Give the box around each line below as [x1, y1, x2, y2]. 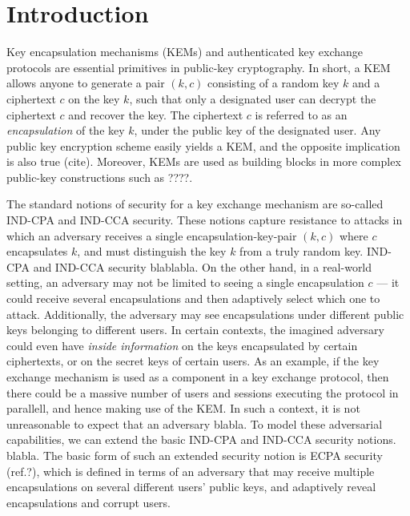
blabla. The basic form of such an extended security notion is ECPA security [6, 446, 383, 463]
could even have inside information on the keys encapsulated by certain [6, 337, 358, 353]
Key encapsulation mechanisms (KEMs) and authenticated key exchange [6, 43, 363, 60]
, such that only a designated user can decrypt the [129, 90, 376, 107]
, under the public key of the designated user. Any [134, 122, 381, 139]
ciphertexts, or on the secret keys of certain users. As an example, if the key [6, 353, 380, 369]
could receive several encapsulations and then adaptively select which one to [6, 290, 380, 307]
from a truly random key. [239, 243, 364, 260]
